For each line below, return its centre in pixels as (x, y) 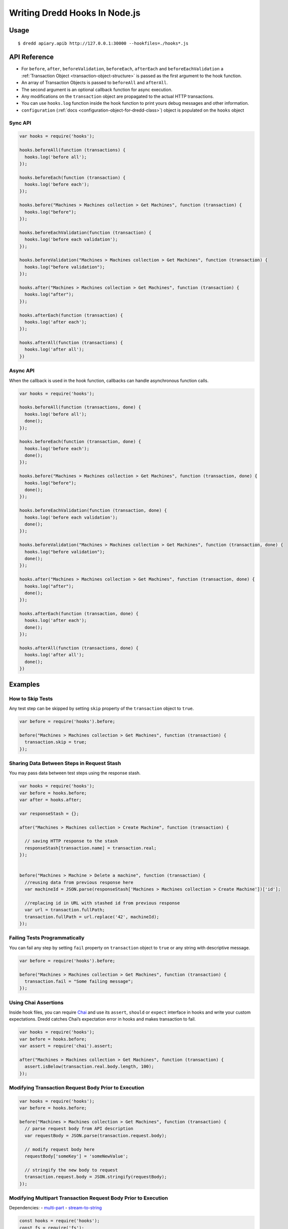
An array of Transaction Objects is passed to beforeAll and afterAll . (94, 83)
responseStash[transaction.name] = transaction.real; (91, 848)
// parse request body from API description (79, 1129)
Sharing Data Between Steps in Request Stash (65, 763)
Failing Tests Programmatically (47, 938)
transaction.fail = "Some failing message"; (79, 981)
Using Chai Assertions (36, 1002)
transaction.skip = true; (56, 742)
